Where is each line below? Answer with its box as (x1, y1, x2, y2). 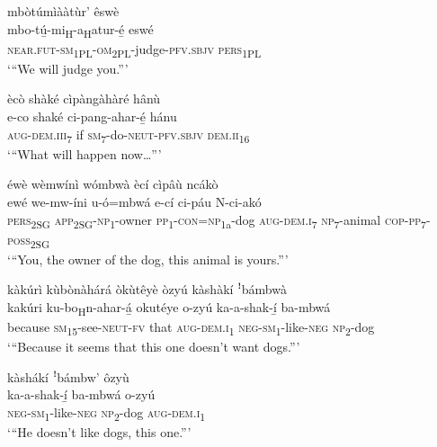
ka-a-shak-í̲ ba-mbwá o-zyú (7, 385, 156, 404)
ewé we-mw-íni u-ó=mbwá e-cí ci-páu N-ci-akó (7, 192, 262, 210)
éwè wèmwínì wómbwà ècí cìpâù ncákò (7, 174, 218, 193)
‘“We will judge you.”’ (7, 58, 129, 77)
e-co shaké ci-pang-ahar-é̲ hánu (7, 107, 177, 126)
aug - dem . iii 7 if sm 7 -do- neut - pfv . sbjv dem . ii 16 (7, 124, 250, 146)
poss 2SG (7, 229, 50, 251)
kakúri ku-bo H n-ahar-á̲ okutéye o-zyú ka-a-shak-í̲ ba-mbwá (7, 297, 331, 318)
